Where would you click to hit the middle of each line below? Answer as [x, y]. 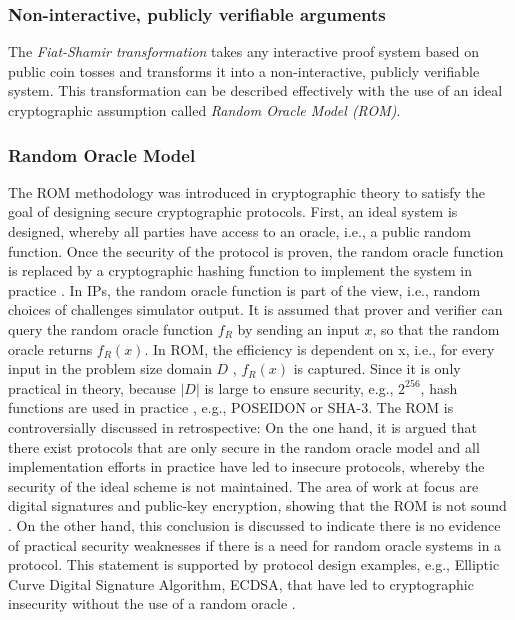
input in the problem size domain [110, 368]
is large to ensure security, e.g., [299, 387]
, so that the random [436, 328]
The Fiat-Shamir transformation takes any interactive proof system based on [243, 51]
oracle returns [50, 348]
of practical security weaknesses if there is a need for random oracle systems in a [255, 544]
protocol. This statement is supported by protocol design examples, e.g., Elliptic [254, 564]
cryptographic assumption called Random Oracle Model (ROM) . [204, 110]
